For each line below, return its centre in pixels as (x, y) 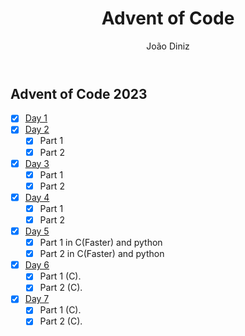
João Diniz (168, 46)
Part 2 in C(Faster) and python (102, 254)
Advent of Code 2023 (79, 93)
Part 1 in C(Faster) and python (101, 243)
